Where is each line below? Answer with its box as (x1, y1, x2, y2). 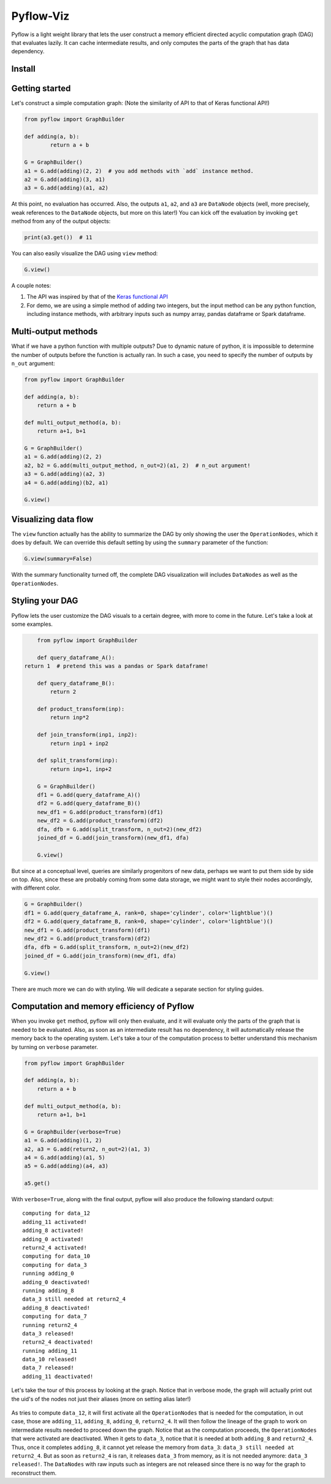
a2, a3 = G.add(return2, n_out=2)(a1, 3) (24, 1145, 151, 1153)
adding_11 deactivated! (22, 1373, 94, 1380)
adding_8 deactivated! (22, 1304, 91, 1311)
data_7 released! (22, 1364, 74, 1371)
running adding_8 (22, 1287, 74, 1294)
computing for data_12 (22, 1210, 91, 1217)
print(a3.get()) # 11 (24, 234, 93, 241)
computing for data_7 (22, 1313, 87, 1320)
